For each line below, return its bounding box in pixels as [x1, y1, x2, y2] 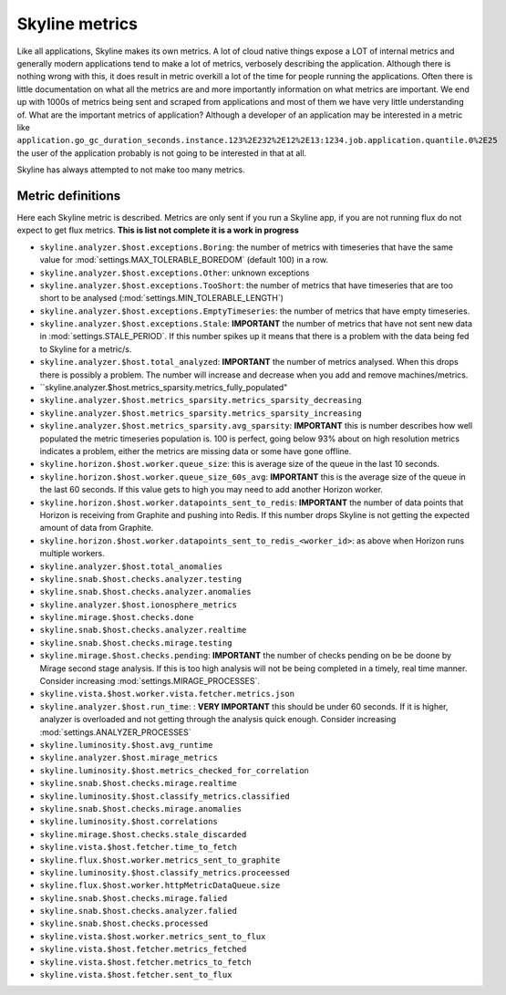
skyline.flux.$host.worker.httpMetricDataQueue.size [39, 880, 281, 891]
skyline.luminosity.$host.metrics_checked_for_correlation [39, 765, 310, 775]
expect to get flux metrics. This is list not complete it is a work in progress [16, 224, 300, 236]
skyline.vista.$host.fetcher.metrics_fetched [39, 944, 247, 955]
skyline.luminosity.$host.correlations [39, 816, 218, 827]
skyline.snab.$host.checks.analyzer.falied [39, 906, 237, 917]
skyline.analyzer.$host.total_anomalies [39, 561, 223, 572]
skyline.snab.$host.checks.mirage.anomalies [39, 803, 243, 814]
